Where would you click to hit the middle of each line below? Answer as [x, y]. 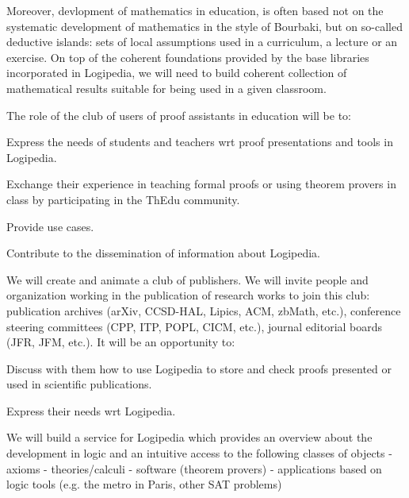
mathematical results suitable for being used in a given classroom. [166, 88]
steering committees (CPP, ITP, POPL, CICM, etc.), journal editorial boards [195, 326]
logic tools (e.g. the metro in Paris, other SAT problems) [144, 484]
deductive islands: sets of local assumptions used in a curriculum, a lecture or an [202, 42]
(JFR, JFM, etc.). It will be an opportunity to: [121, 342]
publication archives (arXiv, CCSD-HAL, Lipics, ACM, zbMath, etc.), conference [204, 310]
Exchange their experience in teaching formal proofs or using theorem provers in [201, 184]
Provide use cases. [50, 226]
